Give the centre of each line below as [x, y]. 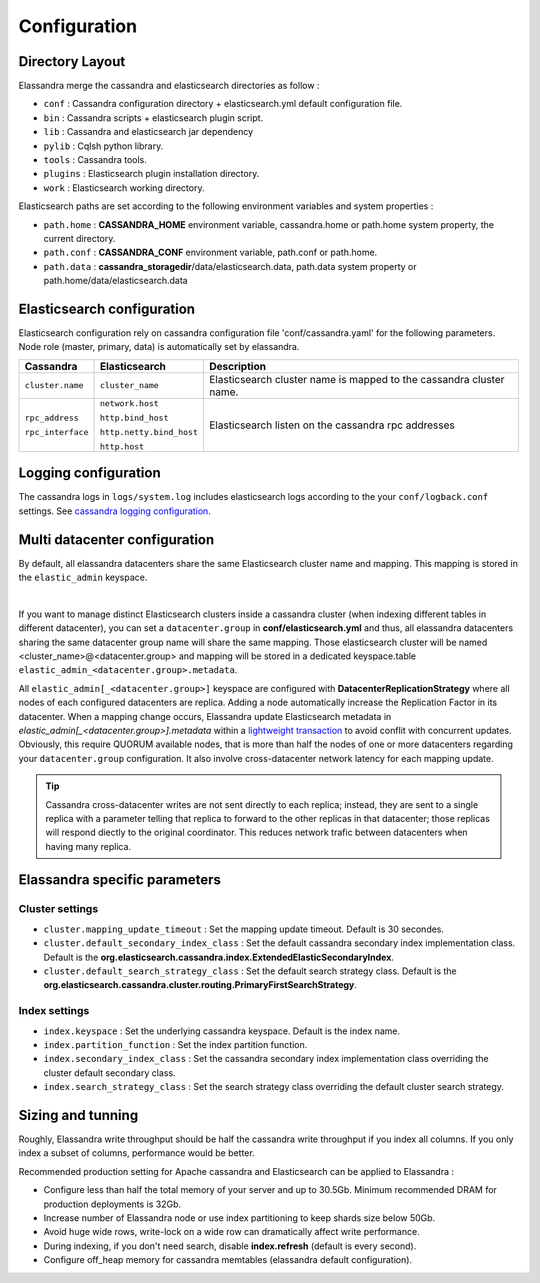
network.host [129, 403]
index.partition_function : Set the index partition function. [175, 1044]
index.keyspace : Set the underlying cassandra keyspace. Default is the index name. [222, 1031]
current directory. [79, 238]
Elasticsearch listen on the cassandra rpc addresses [331, 425]
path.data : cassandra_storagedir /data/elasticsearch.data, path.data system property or [230, 266]
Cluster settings [58, 909]
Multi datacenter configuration [116, 539]
